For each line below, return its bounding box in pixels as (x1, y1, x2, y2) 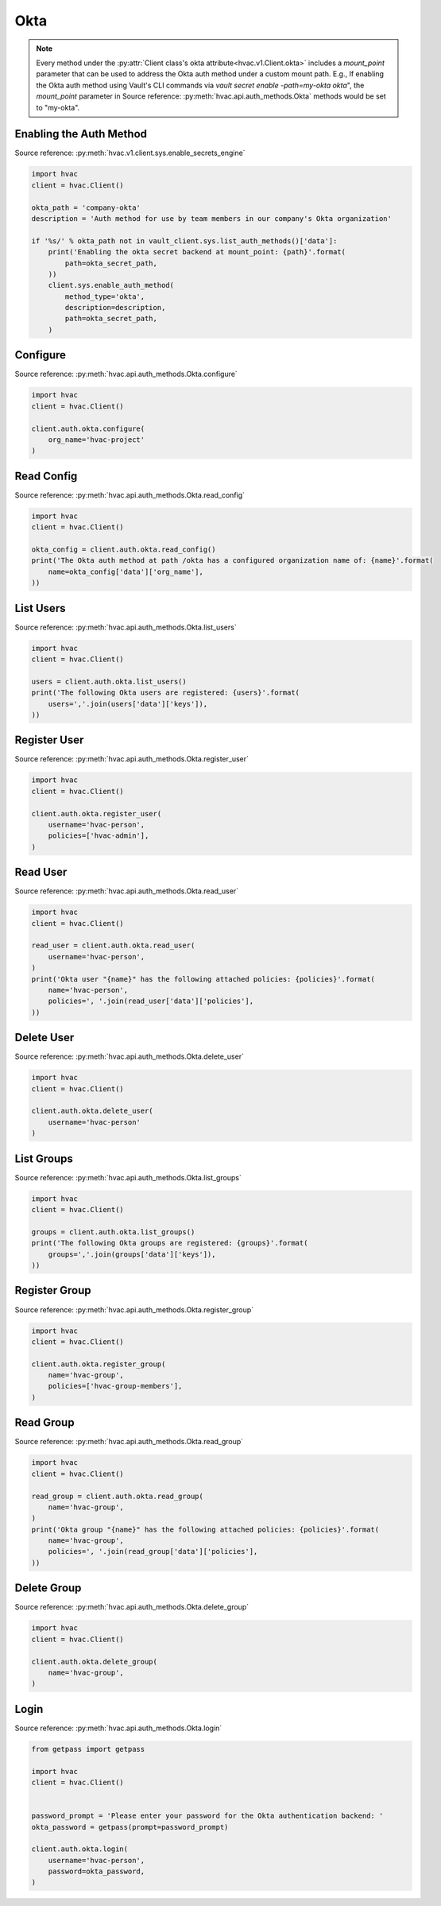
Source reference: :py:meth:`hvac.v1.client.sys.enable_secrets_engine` (14, 148, 246, 158)
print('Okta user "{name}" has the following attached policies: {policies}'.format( (31, 974, 375, 983)
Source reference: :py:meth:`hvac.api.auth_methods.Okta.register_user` (14, 754, 250, 764)
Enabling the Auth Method (14, 127, 147, 141)
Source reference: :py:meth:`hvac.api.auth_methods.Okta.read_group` (14, 1437, 244, 1447)
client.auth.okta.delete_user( (31, 1106, 154, 1116)
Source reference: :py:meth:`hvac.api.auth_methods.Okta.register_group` (14, 1304, 254, 1315)
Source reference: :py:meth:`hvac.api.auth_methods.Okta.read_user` (14, 886, 238, 896)
